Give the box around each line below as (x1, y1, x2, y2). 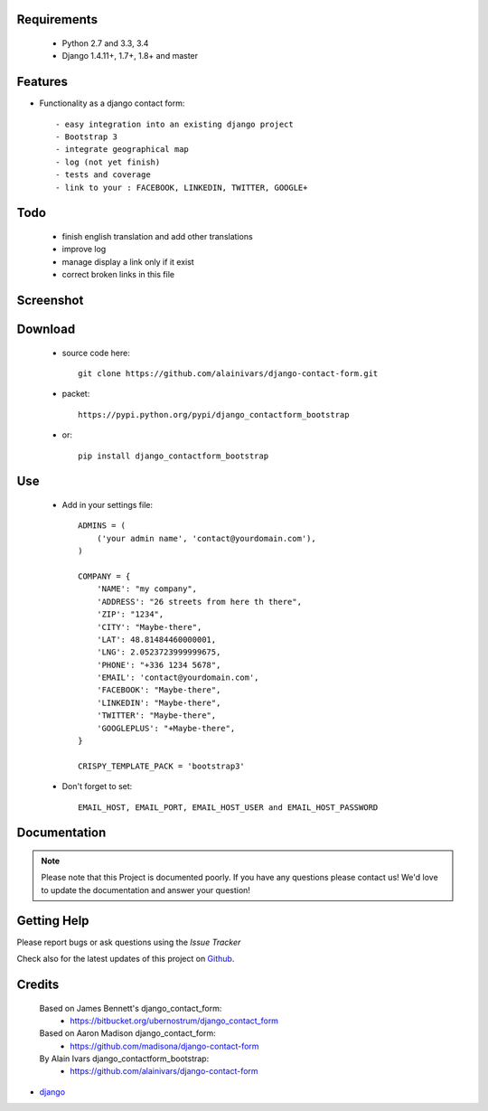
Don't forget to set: (61, 781, 133, 792)
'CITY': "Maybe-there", (96, 622, 202, 632)
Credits (16, 976, 60, 992)
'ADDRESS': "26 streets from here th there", (96, 597, 303, 607)
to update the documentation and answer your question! (41, 884, 250, 895)
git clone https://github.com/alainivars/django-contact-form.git (78, 369, 379, 379)
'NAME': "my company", (96, 584, 198, 594)
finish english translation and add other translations (61, 231, 253, 242)
